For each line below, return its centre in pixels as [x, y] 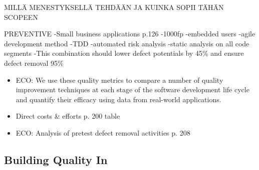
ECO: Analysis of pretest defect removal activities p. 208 [103, 132]
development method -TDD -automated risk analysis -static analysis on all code [127, 43]
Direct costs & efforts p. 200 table [68, 116]
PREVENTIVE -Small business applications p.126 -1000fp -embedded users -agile [130, 34]
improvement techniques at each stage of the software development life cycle [133, 89]
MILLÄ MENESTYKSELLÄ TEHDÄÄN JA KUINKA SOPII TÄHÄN [114, 7]
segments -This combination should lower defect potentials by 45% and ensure [124, 53]
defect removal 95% [34, 63]
